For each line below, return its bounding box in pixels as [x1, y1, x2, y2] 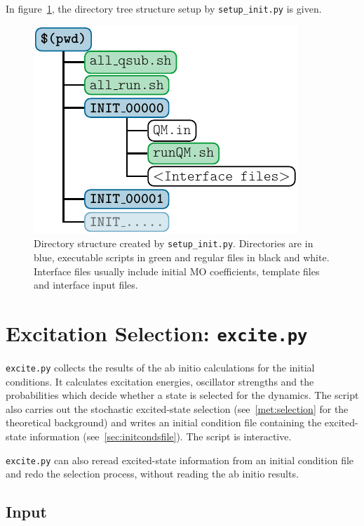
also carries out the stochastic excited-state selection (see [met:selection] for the [6, 401, 349, 416]
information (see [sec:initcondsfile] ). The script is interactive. [29, 428, 292, 443]
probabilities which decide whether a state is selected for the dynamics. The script [6, 388, 359, 402]
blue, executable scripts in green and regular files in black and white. [34, 249, 330, 264]
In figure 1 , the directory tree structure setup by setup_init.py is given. [6, 1, 322, 15]
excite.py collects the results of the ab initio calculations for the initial [6, 360, 315, 374]
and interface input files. [34, 277, 138, 292]
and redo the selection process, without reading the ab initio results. [6, 466, 299, 481]
